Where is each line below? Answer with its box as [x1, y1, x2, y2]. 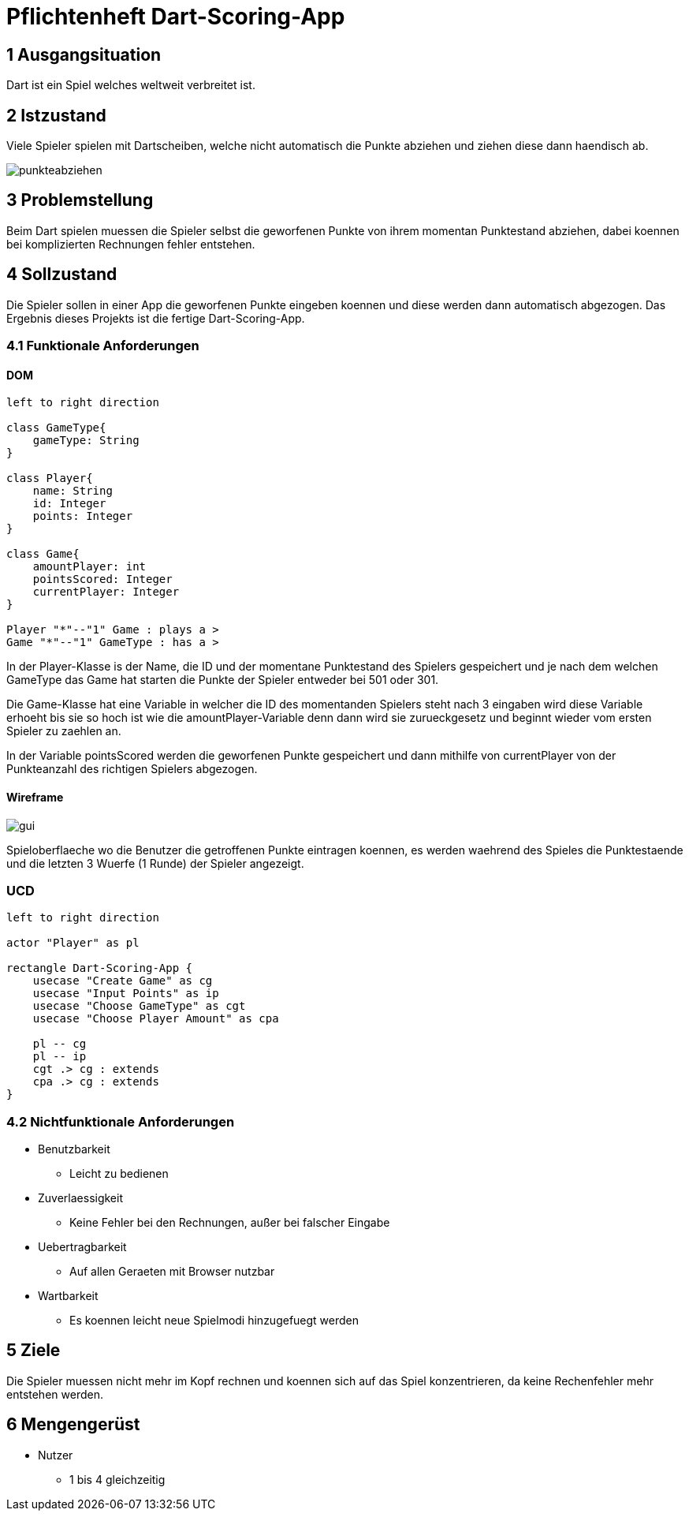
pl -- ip [32, 1050, 87, 1063]
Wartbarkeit [38, 1289, 99, 1303]
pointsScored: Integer [32, 573, 173, 586]
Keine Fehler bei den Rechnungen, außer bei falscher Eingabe [69, 1216, 390, 1230]
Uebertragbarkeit [38, 1240, 127, 1254]
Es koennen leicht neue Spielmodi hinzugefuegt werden [69, 1313, 359, 1328]
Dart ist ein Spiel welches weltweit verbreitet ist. [6, 78, 255, 92]
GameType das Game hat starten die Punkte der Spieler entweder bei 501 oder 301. [6, 673, 439, 687]
